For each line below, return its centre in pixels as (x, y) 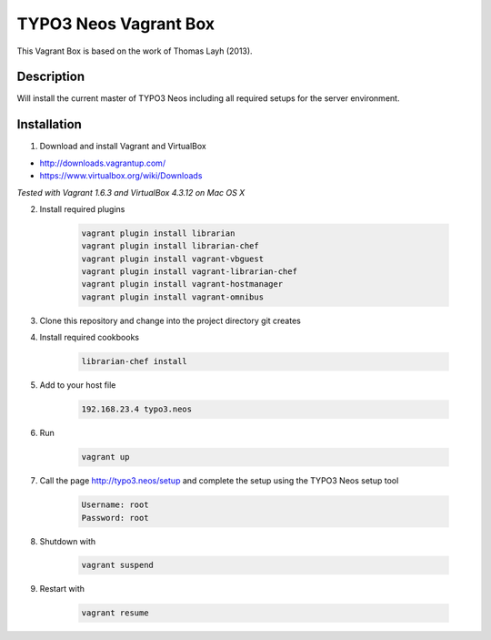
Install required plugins (82, 208)
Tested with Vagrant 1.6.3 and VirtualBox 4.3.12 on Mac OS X (131, 192)
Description (51, 77)
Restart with (62, 589)
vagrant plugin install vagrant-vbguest (172, 259)
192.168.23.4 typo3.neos (137, 409)
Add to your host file (78, 385)
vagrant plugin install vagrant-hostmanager (182, 284)
